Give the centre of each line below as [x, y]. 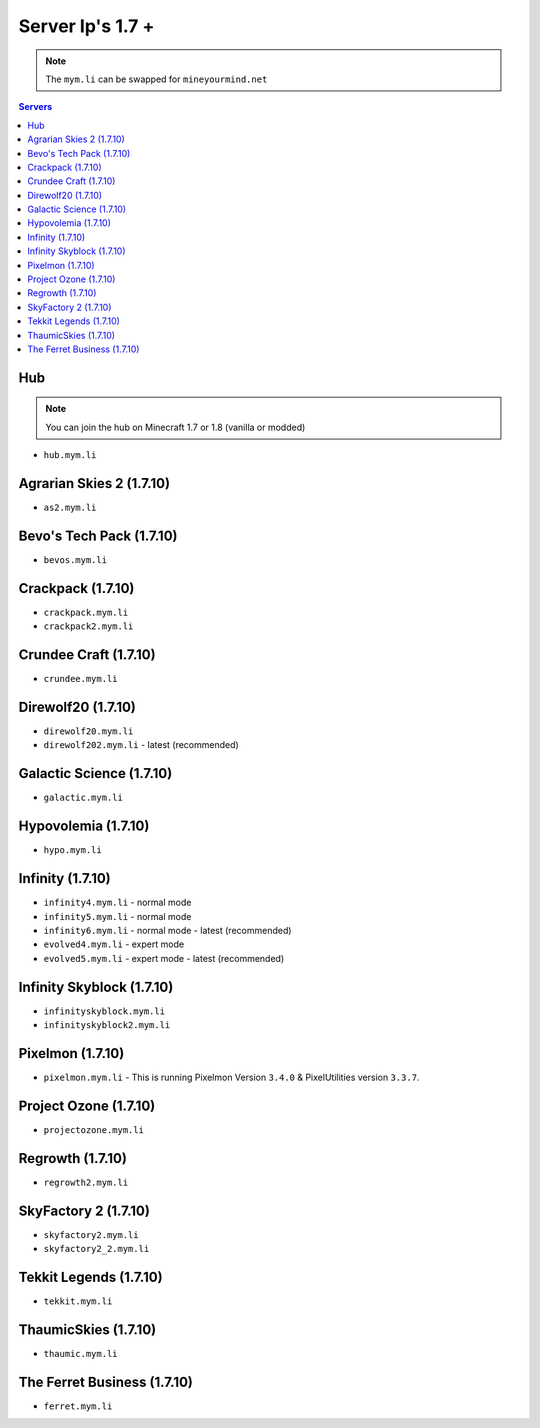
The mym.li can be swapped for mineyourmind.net [156, 79]
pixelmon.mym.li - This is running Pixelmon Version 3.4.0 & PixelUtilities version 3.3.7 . [231, 1077]
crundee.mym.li [81, 679]
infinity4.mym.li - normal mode [117, 902]
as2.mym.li [70, 508]
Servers [35, 107]
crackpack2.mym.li [88, 626]
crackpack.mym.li [86, 612]
